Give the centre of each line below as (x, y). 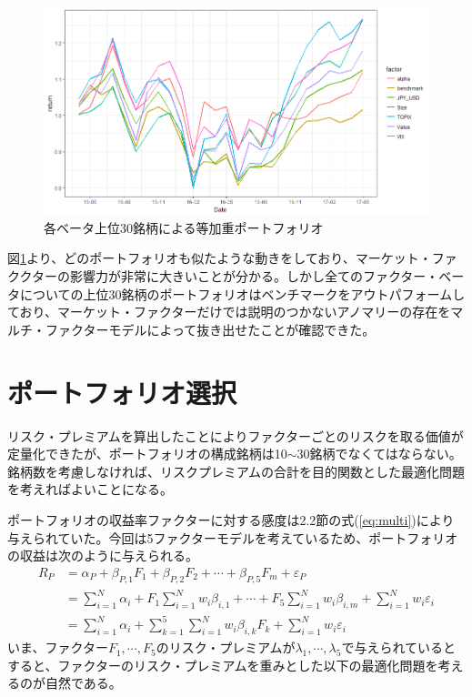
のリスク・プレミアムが (226, 647)
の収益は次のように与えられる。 (103, 556)
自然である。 (83, 683)
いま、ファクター (58, 647)
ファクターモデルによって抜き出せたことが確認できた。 (210, 329)
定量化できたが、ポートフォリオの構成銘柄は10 (147, 454)
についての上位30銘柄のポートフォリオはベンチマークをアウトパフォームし (242, 293)
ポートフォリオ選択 (122, 392)
